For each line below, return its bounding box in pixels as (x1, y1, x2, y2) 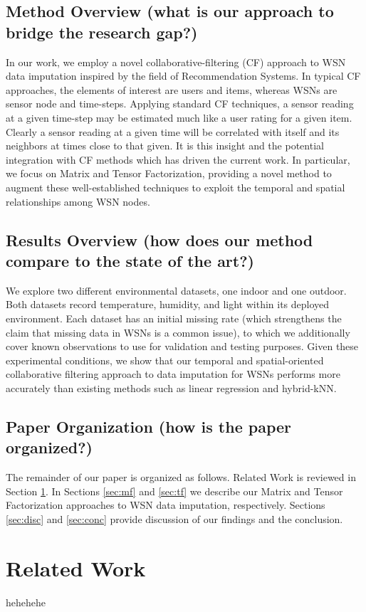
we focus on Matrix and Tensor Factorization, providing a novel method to (6, 166, 332, 181)
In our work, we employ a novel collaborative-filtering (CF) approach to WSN (6, 54, 346, 69)
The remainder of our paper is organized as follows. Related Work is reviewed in (6, 470, 356, 485)
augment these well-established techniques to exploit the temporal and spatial (6, 179, 345, 194)
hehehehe (6, 594, 46, 609)
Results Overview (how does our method (6, 228, 313, 250)
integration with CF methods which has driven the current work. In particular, (6, 152, 350, 167)
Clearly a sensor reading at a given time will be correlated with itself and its (6, 124, 340, 139)
